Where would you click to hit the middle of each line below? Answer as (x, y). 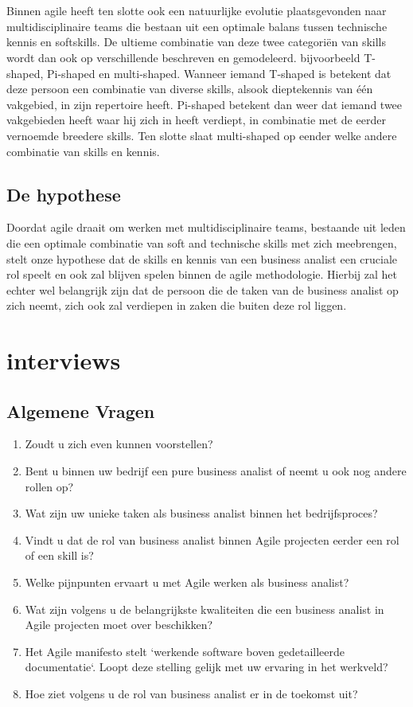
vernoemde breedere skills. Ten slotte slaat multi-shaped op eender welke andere (202, 135)
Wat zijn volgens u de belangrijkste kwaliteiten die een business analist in (205, 609)
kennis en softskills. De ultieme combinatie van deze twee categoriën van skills (197, 42)
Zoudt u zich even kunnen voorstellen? (119, 444)
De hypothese (64, 194)
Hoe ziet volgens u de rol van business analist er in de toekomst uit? (191, 693)
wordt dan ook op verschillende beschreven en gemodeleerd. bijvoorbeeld (183, 57)
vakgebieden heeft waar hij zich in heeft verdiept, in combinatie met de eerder (196, 120)
